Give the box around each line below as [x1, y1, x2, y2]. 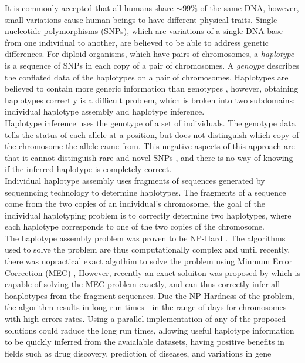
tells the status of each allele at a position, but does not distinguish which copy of [5, 128, 299, 140]
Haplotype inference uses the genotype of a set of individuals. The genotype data [5, 116, 296, 129]
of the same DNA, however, [200, 2, 299, 14]
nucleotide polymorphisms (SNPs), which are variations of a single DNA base [5, 25, 283, 37]
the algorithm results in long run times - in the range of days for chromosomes [5, 301, 287, 313]
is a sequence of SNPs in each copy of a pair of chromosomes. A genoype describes [5, 59, 300, 71]
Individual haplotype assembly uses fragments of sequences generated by [5, 174, 265, 186]
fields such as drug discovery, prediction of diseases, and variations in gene [5, 347, 272, 359]
